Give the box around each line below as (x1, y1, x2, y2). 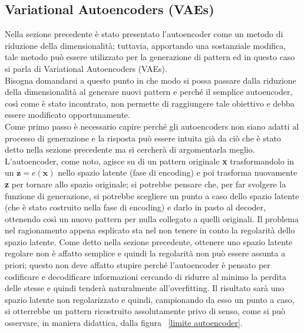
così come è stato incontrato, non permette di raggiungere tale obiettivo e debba (5, 97, 295, 109)
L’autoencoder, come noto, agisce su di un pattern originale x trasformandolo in (5, 154, 294, 167)
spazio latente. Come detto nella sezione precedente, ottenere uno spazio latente (5, 235, 293, 248)
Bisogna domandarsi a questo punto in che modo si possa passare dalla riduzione (5, 74, 296, 86)
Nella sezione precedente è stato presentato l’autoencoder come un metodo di (5, 28, 283, 40)
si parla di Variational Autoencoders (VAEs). (5, 62, 167, 74)
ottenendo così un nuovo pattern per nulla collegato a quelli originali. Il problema (5, 212, 299, 225)
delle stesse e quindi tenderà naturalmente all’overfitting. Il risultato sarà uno (5, 282, 285, 294)
